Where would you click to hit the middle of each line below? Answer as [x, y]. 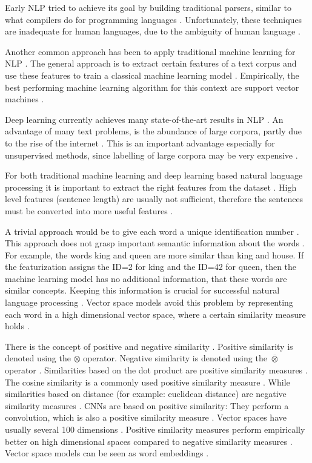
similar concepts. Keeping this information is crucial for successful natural [142, 290]
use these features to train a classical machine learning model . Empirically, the [152, 75]
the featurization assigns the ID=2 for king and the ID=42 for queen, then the [151, 267]
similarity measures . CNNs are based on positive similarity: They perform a [147, 405]
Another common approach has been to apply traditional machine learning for [150, 51]
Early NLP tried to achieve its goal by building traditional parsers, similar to [148, 7]
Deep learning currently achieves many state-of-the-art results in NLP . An [144, 119]
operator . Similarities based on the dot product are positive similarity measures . [156, 370]
